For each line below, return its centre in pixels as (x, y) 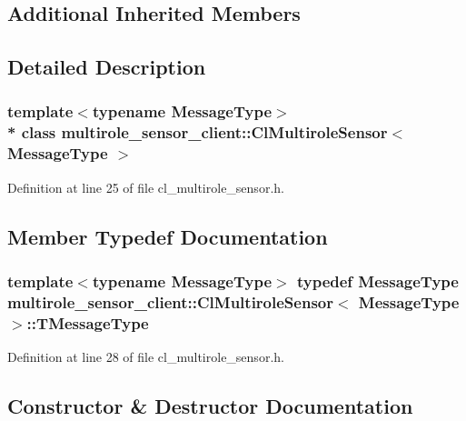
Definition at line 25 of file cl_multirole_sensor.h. (146, 187)
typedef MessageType (377, 281)
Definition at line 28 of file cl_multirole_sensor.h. (146, 357)
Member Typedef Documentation (168, 236)
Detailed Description (107, 67)
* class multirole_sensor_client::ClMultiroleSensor (198, 132)
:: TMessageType (88, 322)
